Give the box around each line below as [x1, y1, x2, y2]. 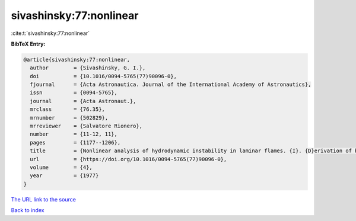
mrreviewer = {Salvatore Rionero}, [30, 123, 142, 130]
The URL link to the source [11, 196, 77, 203]
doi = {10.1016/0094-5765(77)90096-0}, [30, 73, 177, 79]
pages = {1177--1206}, [30, 139, 121, 146]
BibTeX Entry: [11, 40, 46, 47]
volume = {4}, [30, 164, 93, 171]
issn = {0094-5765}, [30, 89, 118, 96]
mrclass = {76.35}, [30, 106, 105, 113]
